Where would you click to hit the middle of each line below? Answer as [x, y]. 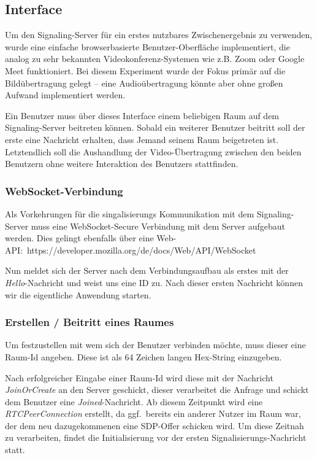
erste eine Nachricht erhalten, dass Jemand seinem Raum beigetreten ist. [142, 139]
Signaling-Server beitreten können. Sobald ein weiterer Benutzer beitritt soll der [155, 127]
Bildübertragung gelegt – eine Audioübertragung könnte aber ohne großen [144, 83]
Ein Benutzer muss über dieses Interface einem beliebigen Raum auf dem [142, 115]
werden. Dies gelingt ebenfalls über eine [79, 238]
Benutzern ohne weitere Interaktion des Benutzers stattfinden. [122, 164]
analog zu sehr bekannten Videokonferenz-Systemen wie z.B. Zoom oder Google [155, 59]
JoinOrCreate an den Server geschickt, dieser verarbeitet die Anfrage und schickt [157, 390]
